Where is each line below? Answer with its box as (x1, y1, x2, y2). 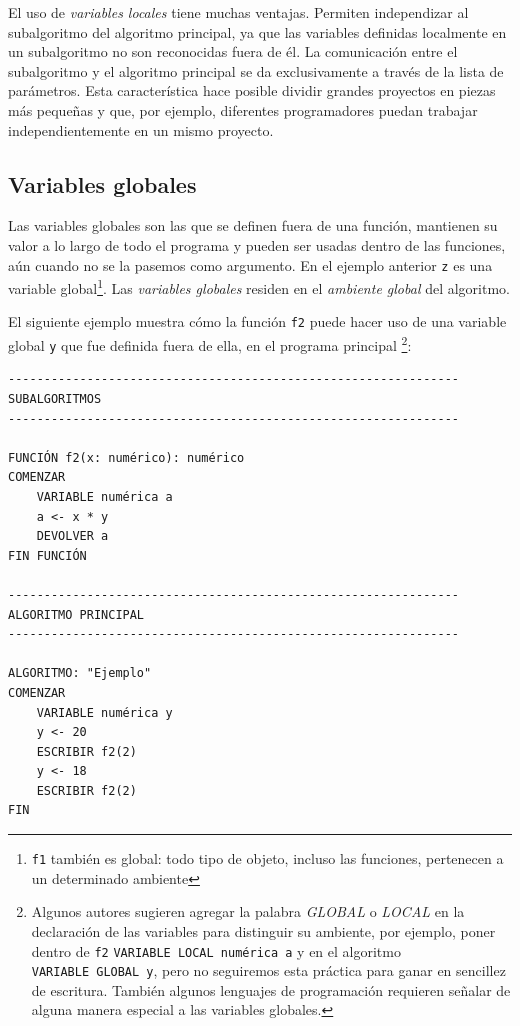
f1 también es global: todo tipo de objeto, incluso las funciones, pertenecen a (31, 848, 504, 869)
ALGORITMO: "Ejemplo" (8, 666, 152, 681)
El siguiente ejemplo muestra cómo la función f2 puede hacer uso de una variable (8, 311, 507, 332)
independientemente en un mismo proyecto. (8, 119, 274, 140)
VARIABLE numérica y (36, 705, 173, 720)
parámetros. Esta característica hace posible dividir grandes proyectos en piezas (8, 80, 496, 101)
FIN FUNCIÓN (8, 548, 87, 563)
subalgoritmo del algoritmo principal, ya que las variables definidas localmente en (8, 21, 507, 42)
